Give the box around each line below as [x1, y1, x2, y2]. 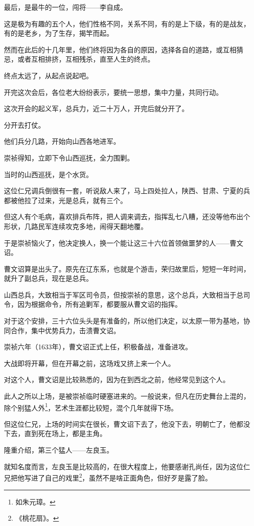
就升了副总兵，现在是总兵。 [4, 273, 93, 283]
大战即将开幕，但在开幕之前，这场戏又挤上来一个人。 [4, 358, 175, 368]
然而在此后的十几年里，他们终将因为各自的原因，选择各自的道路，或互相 [4, 44, 236, 54]
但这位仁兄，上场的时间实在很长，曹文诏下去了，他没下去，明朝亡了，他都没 [4, 418, 250, 429]
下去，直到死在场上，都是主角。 [4, 428, 106, 438]
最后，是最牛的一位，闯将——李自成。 [4, 2, 127, 12]
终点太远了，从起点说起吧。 [4, 70, 93, 80]
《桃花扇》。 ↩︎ [15, 513, 59, 523]
